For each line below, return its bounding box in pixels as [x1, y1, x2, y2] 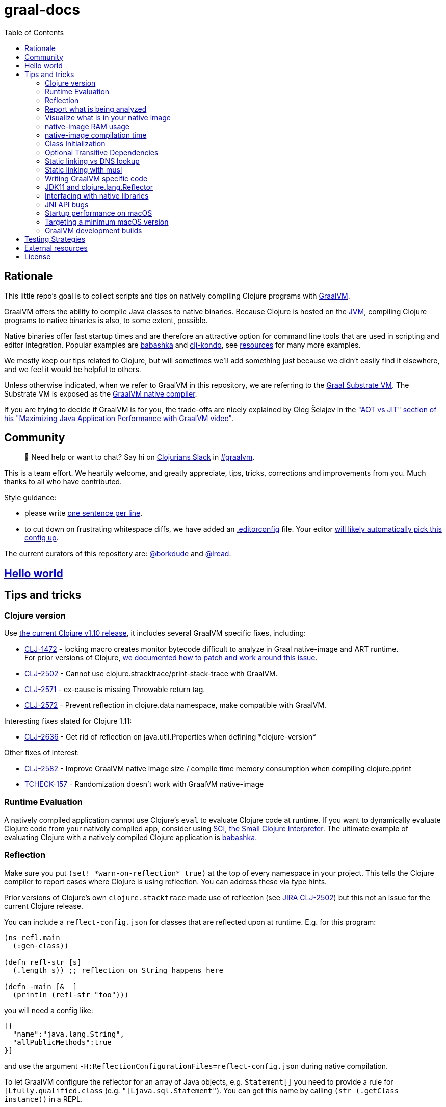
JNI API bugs [45, 200, 89, 209]
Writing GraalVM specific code [45, 174, 148, 183]
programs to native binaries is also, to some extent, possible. [4, 315, 208, 325]
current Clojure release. [4, 901, 83, 911]
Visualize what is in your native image [45, 113, 171, 122]
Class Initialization [45, 139, 106, 148]
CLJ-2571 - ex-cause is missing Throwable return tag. [24, 685, 205, 694]
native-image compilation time [45, 130, 147, 139]
